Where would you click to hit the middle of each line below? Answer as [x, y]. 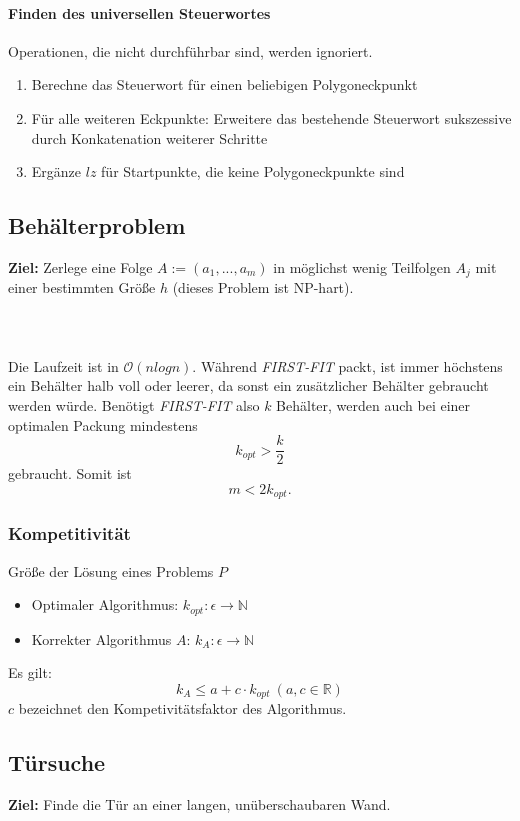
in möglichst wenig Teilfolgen [362, 266]
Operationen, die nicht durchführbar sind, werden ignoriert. [190, 50]
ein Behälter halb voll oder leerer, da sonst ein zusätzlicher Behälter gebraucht [248, 385]
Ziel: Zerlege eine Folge [80, 266]
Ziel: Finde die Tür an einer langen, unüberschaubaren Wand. [199, 803]
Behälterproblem [97, 225]
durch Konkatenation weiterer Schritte [149, 137]
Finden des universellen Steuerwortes [139, 12]
